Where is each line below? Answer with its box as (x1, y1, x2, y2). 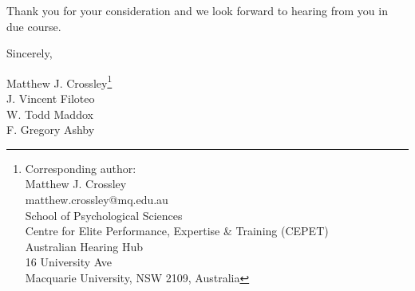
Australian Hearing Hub (25, 238, 143, 254)
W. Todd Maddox (6, 105, 93, 122)
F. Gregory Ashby (6, 121, 95, 138)
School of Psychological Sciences (25, 206, 183, 223)
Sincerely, (6, 45, 53, 61)
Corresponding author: (25, 159, 136, 176)
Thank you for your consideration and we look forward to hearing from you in (6, 2, 388, 18)
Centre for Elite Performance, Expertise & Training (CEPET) (25, 222, 329, 239)
